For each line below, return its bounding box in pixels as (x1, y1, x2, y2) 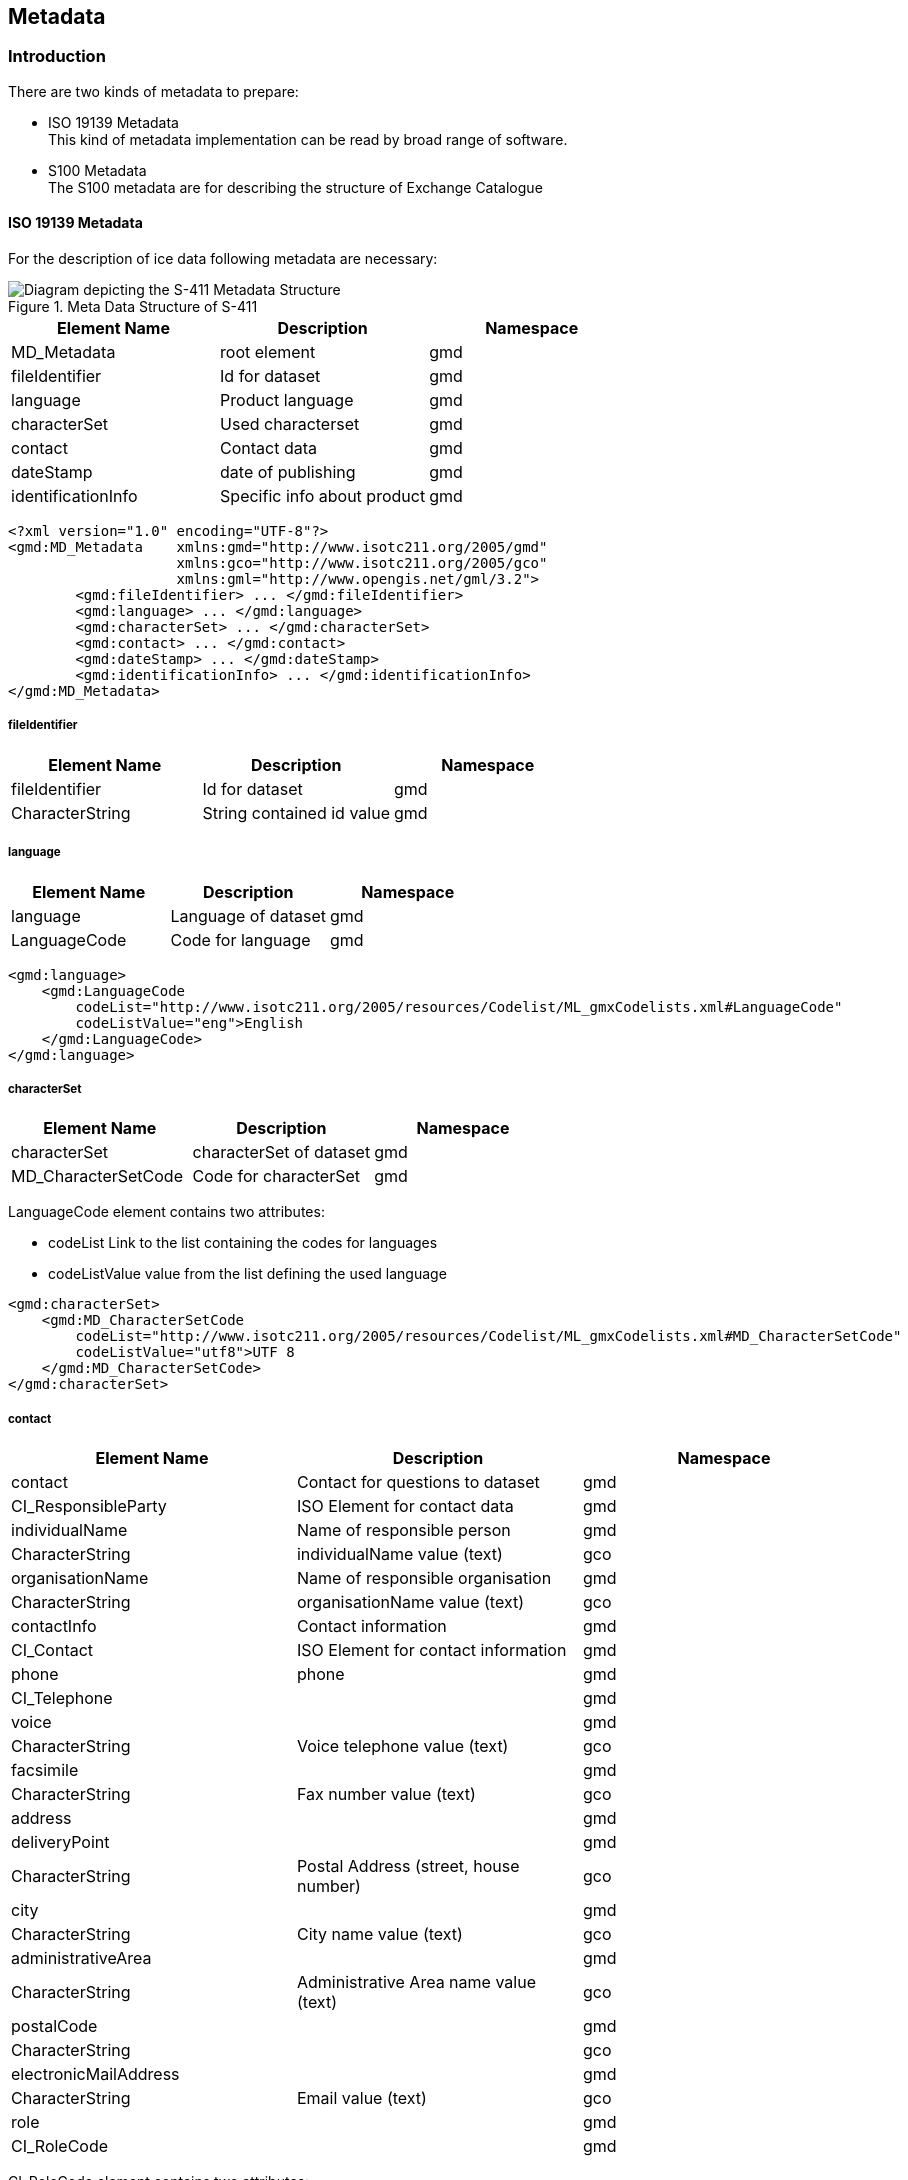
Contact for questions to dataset (296, 1472, 540, 1493)
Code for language (170, 929, 311, 950)
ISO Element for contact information (296, 1640, 567, 1661)
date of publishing (220, 462, 356, 483)
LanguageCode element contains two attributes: (8, 1203, 325, 1221)
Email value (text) (296, 2088, 427, 2109)
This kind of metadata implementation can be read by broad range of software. (48, 130, 568, 148)
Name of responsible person (296, 1520, 511, 1541)
